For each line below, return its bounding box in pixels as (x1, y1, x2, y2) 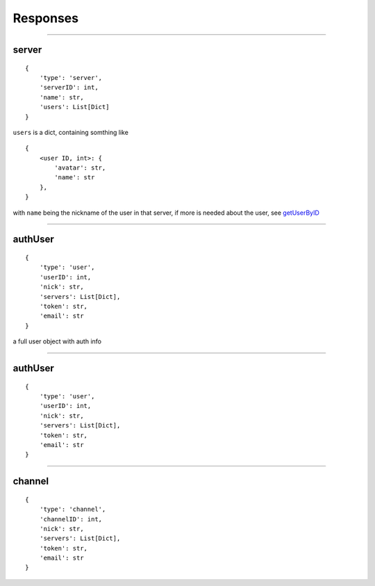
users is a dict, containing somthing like (12, 128, 128, 136)
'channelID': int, (39, 515, 103, 523)
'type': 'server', (39, 74, 103, 81)
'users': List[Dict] (39, 103, 110, 111)
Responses (12, 10, 79, 26)
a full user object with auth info (12, 337, 102, 345)
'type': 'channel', (39, 505, 106, 514)
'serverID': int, (39, 83, 99, 92)
